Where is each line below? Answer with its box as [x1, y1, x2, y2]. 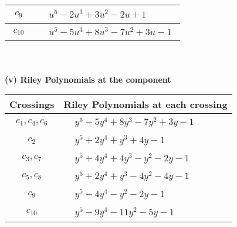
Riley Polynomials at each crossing [63, 97, 228, 111]
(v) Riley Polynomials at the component [5, 73, 171, 85]
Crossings [9, 97, 55, 111]
